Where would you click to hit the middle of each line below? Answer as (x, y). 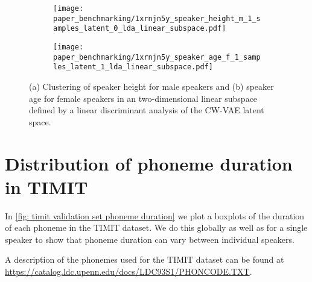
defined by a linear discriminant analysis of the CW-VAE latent (147, 110)
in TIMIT (46, 186)
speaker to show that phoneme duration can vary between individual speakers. (150, 239)
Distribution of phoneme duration (149, 163)
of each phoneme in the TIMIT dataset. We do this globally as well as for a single (156, 227)
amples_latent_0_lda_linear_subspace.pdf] (140, 29)
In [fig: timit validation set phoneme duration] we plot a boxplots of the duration (155, 215)
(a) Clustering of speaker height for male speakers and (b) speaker (151, 86)
